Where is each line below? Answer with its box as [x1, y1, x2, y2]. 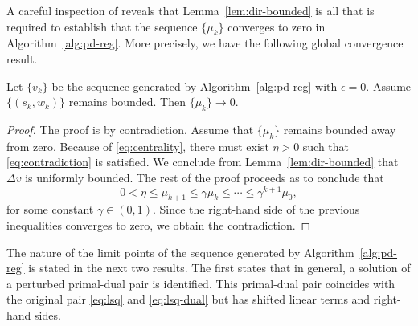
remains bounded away [283, 120, 396, 137]
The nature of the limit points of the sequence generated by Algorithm [6, 243, 354, 260]
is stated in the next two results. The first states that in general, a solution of [28, 259, 411, 276]
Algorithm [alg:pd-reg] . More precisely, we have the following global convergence [6, 35, 404, 51]
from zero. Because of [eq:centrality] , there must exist [6, 137, 269, 154]
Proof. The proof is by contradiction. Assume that [6, 120, 254, 137]
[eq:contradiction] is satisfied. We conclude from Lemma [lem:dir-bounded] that [6, 153, 399, 170]
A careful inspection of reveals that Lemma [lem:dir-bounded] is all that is [6, 2, 375, 18]
